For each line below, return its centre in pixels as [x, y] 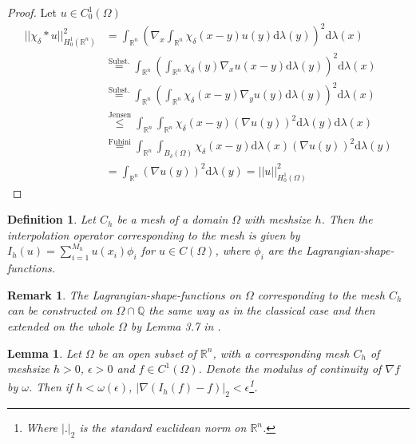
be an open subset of [147, 353]
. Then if [50, 387]
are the [285, 250]
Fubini [119, 142]
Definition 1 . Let [52, 219]
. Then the [347, 219]
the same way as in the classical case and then [262, 310]
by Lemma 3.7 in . [176, 325]
